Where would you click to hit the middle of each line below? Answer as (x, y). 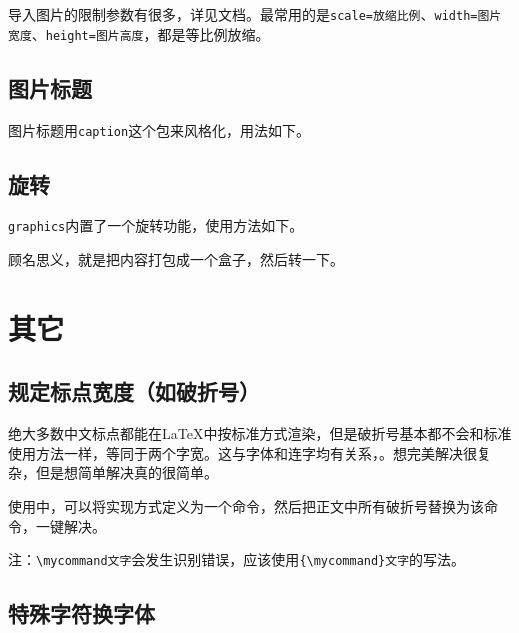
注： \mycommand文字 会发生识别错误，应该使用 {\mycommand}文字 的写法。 (237, 559)
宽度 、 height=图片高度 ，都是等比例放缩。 (139, 33)
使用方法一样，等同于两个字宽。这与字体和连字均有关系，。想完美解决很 (242, 452)
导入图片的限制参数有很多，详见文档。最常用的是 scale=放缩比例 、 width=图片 (255, 14)
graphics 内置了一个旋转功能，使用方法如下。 (156, 225)
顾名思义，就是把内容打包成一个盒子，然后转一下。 (176, 259)
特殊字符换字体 (81, 613)
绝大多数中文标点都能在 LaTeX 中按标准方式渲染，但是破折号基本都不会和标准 (260, 433)
